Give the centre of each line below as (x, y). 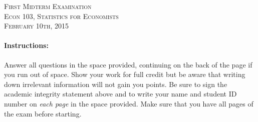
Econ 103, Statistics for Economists (61, 16)
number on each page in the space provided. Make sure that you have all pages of (129, 103)
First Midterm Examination (48, 6)
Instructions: (26, 45)
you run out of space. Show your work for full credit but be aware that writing (125, 74)
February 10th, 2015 (37, 26)
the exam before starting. (43, 113)
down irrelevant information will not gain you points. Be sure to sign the (116, 84)
